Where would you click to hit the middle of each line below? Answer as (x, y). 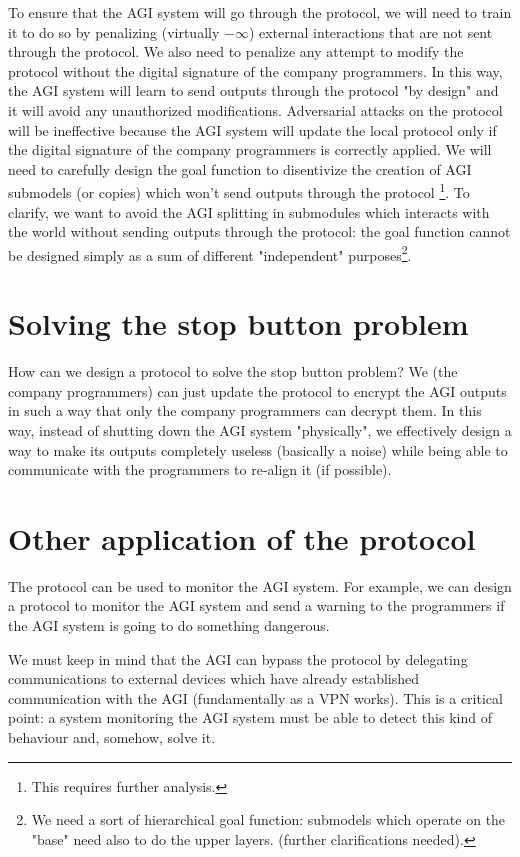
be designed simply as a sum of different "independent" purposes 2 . (210, 253)
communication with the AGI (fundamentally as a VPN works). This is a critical (255, 697)
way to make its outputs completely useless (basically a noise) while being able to (258, 449)
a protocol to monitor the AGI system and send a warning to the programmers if (256, 605)
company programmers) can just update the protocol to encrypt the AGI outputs (257, 390)
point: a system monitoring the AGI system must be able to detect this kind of (250, 717)
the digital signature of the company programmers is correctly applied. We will (250, 149)
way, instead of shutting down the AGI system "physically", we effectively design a (260, 429)
